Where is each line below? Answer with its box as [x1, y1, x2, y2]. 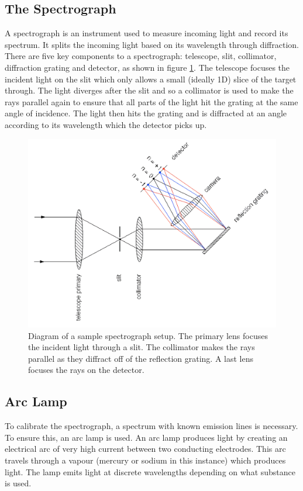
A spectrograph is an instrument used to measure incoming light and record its [5, 27, 288, 39]
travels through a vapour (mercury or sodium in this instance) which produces [5, 454, 286, 466]
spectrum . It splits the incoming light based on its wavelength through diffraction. [5, 38, 299, 50]
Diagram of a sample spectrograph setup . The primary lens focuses [28, 329, 268, 341]
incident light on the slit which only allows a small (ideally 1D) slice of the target [5, 72, 297, 85]
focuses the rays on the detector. [28, 364, 144, 376]
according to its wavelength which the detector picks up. [5, 118, 207, 130]
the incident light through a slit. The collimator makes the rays [28, 341, 255, 353]
